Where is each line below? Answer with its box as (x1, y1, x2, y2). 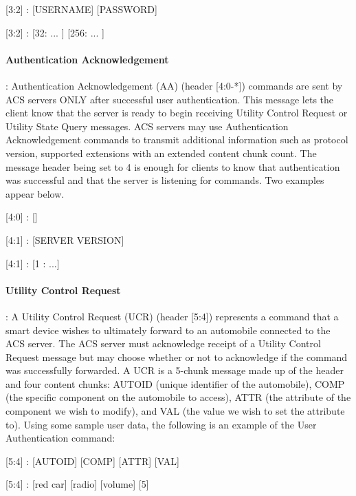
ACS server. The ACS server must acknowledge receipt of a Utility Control (5, 336, 321, 351)
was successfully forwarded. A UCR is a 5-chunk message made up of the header (5, 363, 344, 378)
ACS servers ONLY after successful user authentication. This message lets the (5, 92, 334, 106)
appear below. (5, 186, 65, 200)
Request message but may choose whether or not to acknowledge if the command (5, 349, 348, 364)
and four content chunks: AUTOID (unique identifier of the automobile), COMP (5, 376, 345, 391)
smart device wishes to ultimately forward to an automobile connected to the (5, 322, 331, 337)
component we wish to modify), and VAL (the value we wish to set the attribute (5, 404, 345, 418)
